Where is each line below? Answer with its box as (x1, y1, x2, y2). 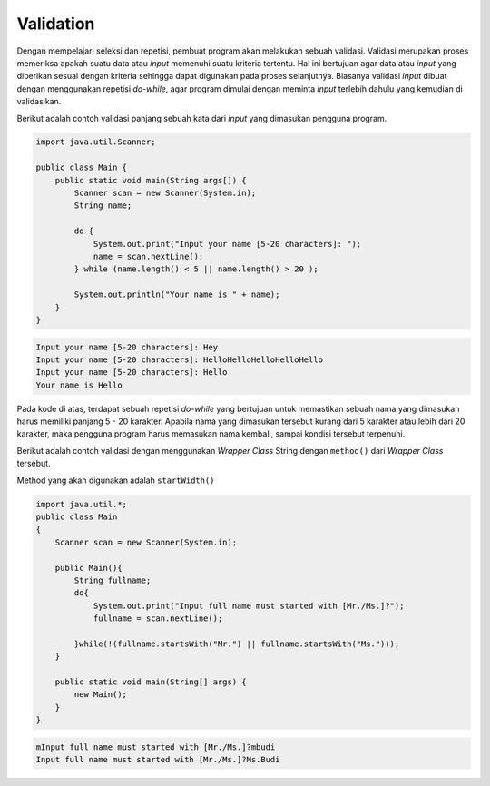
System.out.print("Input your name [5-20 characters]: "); (93, 239, 362, 249)
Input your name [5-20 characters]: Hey (35, 341, 218, 352)
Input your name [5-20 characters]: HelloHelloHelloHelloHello (35, 354, 324, 365)
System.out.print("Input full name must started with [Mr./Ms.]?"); (93, 600, 405, 611)
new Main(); (73, 690, 127, 700)
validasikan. (16, 96, 62, 107)
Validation (16, 14, 95, 34)
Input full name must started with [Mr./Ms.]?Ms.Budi (35, 754, 280, 765)
